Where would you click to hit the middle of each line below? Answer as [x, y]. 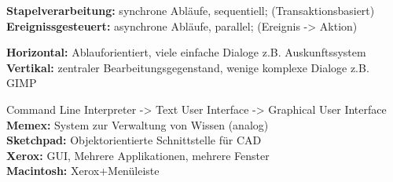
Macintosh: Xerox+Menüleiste [83, 171]
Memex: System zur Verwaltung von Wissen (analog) [138, 124]
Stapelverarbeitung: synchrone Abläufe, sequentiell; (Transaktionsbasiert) [191, 10]
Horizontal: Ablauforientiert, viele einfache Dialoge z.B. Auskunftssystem [186, 52]
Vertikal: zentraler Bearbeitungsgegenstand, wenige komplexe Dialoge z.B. [188, 67]
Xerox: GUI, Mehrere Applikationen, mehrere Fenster [138, 155]
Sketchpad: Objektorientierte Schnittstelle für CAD [134, 140]
